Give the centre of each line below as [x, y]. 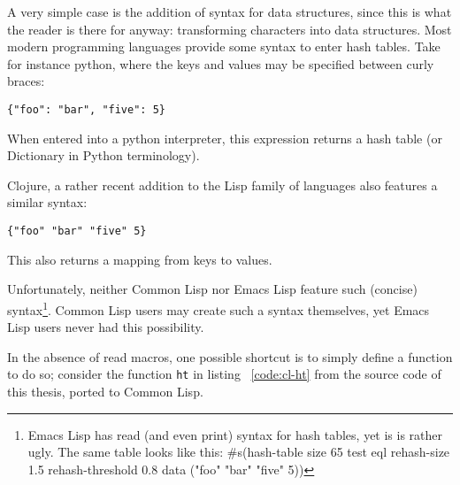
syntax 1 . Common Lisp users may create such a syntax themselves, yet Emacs [218, 308]
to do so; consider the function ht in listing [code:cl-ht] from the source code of [224, 374]
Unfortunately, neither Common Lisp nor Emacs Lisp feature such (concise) [212, 289]
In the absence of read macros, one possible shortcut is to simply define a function [230, 356]
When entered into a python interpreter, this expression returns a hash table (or [225, 138]
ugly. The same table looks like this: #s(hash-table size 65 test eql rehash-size [239, 452]
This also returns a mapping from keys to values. [140, 259]
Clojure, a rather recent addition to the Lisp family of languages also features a [222, 185]
